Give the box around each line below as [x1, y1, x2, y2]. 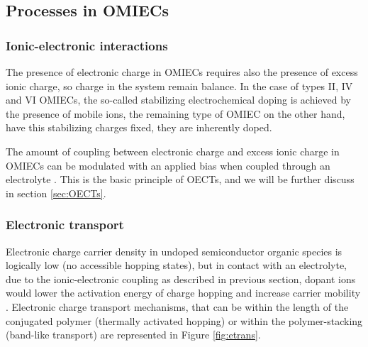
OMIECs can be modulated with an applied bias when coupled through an [6, 158, 330, 172]
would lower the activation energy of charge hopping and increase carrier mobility [6, 285, 361, 300]
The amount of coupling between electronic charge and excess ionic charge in [6, 143, 340, 158]
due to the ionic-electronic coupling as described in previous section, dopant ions [6, 271, 356, 286]
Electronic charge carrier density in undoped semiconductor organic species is [6, 243, 342, 258]
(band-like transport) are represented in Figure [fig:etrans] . [6, 327, 261, 342]
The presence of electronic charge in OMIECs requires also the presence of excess [6, 65, 358, 79]
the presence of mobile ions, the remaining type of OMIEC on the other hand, [6, 106, 345, 121]
